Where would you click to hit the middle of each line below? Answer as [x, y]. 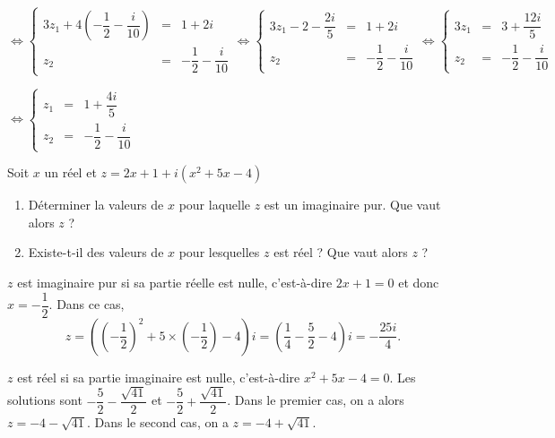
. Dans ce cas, [87, 304]
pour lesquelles [219, 252]
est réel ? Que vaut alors [341, 252]
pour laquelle [215, 205]
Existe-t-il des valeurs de [96, 252]
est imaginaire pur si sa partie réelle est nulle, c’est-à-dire [175, 283]
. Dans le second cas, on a [157, 422]
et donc [419, 283]
